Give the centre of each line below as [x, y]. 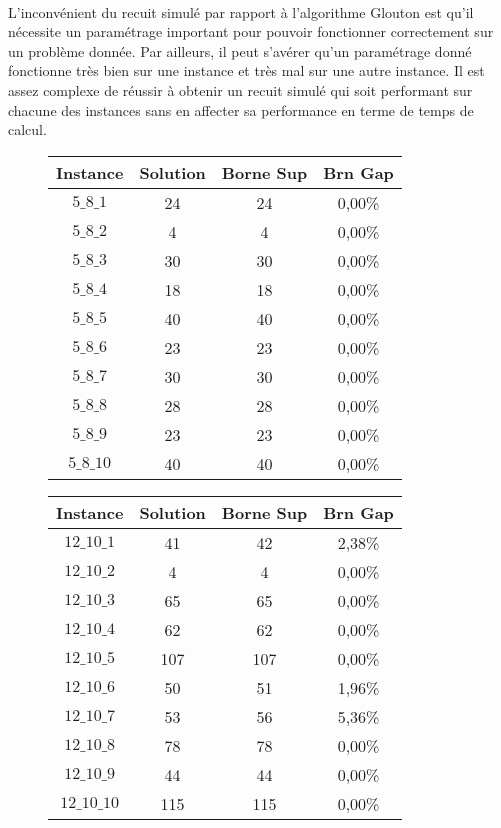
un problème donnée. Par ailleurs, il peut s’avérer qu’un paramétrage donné [240, 50]
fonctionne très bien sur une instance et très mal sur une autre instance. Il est [246, 70]
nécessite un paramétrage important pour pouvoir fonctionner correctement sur [251, 31]
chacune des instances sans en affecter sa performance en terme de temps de [241, 109]
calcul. [27, 129]
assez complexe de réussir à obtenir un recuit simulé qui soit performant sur [240, 89]
